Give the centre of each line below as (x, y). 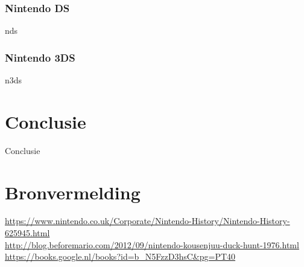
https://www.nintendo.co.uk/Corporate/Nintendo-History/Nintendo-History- (147, 221)
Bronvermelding (73, 192)
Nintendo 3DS (40, 57)
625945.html (27, 233)
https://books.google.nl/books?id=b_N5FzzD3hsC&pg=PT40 (120, 256)
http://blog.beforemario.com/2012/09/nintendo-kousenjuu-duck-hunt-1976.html (152, 244)
